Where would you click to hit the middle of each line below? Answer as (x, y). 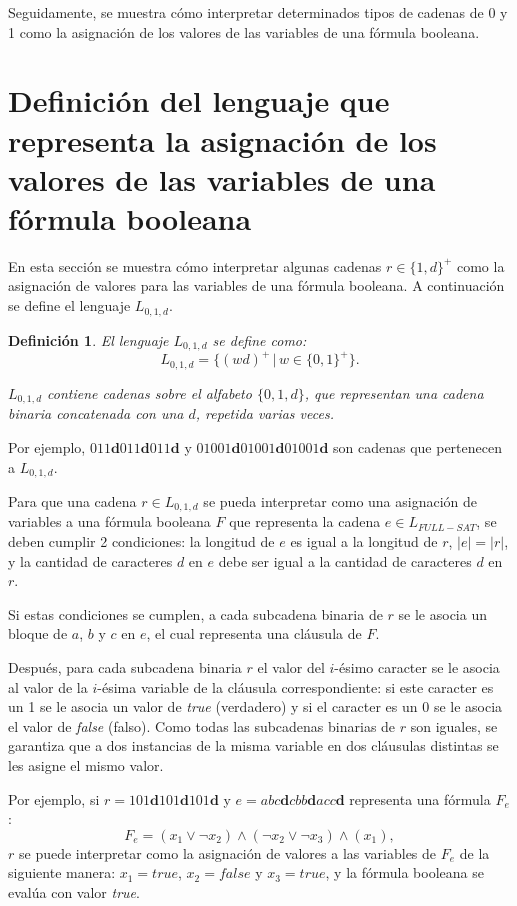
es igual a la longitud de (364, 541)
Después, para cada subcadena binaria (125, 667)
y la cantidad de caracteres (90, 560)
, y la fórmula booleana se (404, 872)
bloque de (38, 633)
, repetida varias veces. (264, 413)
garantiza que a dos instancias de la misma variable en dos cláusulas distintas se (253, 745)
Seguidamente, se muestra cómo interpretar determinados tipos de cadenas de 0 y (258, 12)
